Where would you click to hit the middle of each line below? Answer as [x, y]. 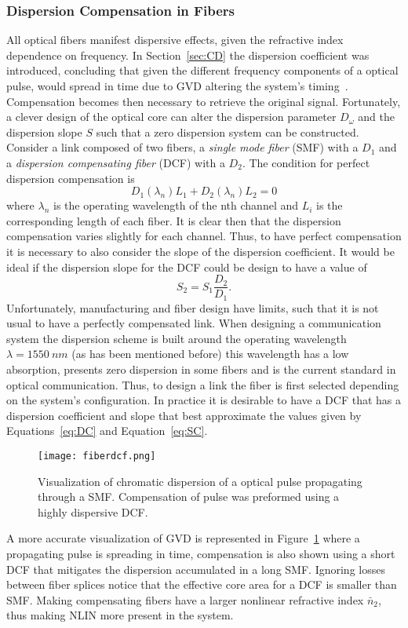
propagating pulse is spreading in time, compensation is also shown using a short [201, 554]
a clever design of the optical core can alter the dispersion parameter [171, 117]
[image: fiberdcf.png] [97, 456]
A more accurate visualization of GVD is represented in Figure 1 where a [183, 538]
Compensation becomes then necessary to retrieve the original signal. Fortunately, [204, 101]
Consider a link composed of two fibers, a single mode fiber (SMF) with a [182, 147]
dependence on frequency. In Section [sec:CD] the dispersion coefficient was [188, 55]
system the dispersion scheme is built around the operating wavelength [177, 338]
